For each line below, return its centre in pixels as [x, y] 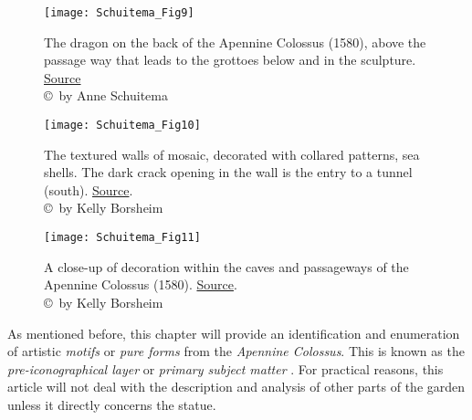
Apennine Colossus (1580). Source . [141, 284]
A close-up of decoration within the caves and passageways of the [226, 266]
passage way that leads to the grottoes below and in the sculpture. [230, 60]
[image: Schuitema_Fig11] [122, 238]
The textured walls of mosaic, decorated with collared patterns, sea [232, 154]
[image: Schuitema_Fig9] [119, 13]
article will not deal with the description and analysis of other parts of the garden [236, 387]
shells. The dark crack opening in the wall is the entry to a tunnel [228, 172]
